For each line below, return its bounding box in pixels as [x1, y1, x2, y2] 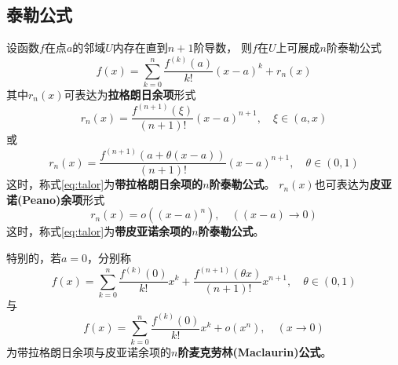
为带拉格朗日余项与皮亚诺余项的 [6, 343, 171, 360]
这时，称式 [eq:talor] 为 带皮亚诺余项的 [6, 223, 192, 239]
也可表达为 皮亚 [314, 176, 392, 192]
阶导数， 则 [193, 39, 253, 56]
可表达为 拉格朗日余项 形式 [64, 86, 196, 103]
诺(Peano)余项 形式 [6, 191, 105, 207]
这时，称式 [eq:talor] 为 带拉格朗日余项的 [6, 176, 203, 192]
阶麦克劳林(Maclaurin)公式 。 [177, 343, 332, 360]
